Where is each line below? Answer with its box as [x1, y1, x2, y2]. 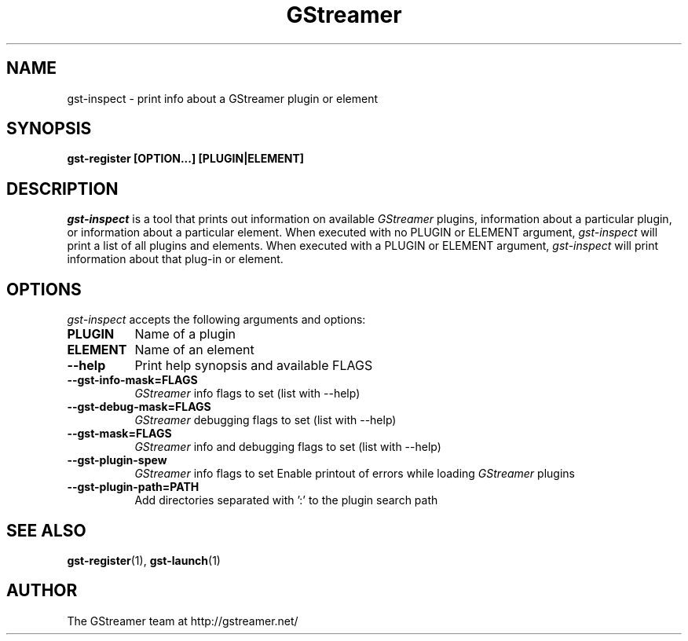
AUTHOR [6, 581, 78, 601]
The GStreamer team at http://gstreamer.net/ [67, 614, 298, 628]
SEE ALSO [6, 520, 86, 540]
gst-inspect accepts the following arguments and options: [67, 313, 366, 327]
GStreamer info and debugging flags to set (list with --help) [134, 440, 441, 454]
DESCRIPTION [6, 178, 119, 199]
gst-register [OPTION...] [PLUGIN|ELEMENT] [67, 152, 305, 166]
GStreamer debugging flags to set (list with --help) [134, 413, 397, 427]
